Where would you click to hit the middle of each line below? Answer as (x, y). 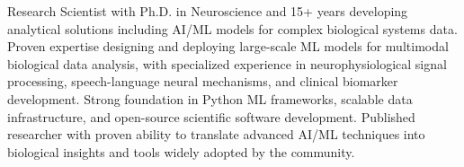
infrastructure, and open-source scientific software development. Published (211, 116)
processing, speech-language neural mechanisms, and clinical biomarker (203, 81)
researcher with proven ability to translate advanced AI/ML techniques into (216, 134)
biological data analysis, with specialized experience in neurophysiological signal (227, 63)
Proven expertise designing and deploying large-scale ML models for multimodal (228, 46)
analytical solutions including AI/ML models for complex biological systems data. (232, 28)
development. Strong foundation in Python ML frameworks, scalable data (210, 98)
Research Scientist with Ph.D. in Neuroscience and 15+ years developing (208, 11)
